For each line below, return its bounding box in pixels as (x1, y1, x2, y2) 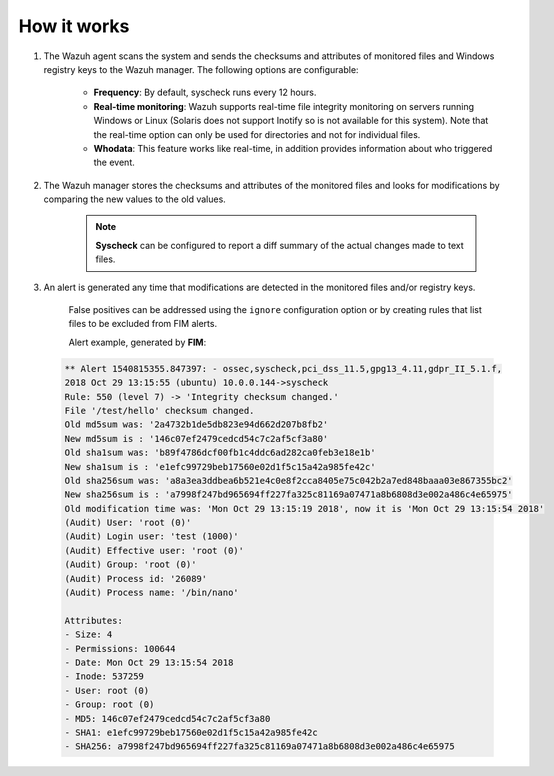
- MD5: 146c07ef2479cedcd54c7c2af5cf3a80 (64, 713, 271, 724)
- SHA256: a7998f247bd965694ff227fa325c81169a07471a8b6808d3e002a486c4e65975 (64, 741, 455, 752)
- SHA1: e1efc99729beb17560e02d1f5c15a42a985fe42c (64, 726, 319, 738)
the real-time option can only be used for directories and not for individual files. (93, 128, 421, 140)
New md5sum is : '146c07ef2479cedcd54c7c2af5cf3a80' (64, 433, 329, 444)
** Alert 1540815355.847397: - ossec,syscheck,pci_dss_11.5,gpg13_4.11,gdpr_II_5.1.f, (64, 363, 503, 374)
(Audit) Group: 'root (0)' (64, 559, 197, 570)
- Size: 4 (64, 629, 113, 640)
